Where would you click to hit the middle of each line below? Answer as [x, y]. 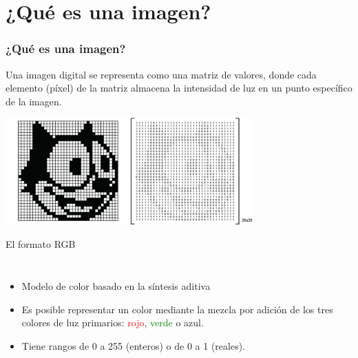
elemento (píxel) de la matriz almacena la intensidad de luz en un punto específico [179, 88]
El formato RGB [41, 243]
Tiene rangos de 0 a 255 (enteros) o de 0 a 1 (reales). [134, 345]
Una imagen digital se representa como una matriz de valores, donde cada [161, 74]
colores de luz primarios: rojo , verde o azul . [113, 323]
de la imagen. [34, 101]
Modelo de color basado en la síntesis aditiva [116, 286]
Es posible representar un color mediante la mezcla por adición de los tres [177, 309]
